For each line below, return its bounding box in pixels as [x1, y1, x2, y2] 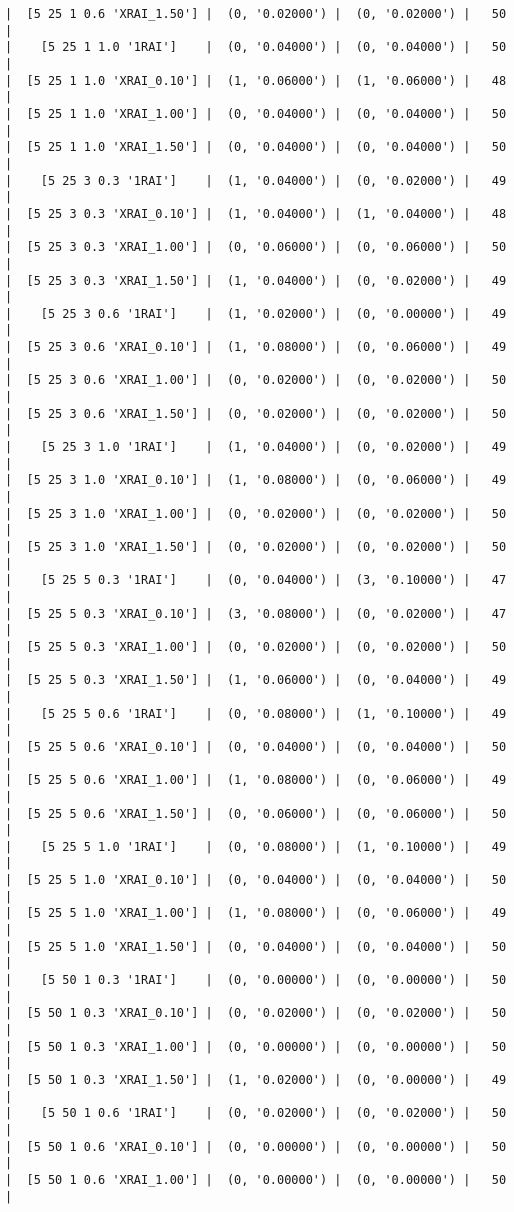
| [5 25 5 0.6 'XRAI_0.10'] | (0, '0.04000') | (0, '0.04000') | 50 [5, 739, 507, 754]
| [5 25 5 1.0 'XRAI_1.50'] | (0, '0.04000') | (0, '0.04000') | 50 [5, 939, 507, 954]
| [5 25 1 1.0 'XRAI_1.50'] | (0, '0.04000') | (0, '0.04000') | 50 [5, 140, 507, 155]
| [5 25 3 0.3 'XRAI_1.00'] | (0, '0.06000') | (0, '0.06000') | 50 [5, 240, 507, 255]
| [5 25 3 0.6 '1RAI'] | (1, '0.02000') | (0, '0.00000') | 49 [5, 306, 507, 321]
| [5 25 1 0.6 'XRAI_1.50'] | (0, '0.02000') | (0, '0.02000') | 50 [5, 7, 507, 21]
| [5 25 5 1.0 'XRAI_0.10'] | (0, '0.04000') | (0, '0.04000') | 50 [5, 873, 507, 888]
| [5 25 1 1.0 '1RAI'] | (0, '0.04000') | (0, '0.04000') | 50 [5, 40, 507, 55]
